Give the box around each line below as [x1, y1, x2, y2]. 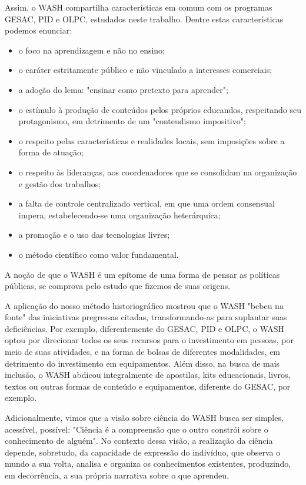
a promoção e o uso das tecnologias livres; [18, 228, 170, 241]
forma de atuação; [18, 146, 84, 158]
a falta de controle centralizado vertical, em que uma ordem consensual [18, 197, 275, 210]
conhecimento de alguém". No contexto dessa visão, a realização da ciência [5, 434, 273, 447]
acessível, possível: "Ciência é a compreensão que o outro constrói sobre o [5, 423, 268, 435]
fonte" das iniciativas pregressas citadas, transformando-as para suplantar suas [5, 311, 287, 323]
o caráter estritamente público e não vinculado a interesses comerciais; [18, 64, 272, 76]
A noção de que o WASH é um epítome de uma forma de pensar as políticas [5, 268, 280, 280]
